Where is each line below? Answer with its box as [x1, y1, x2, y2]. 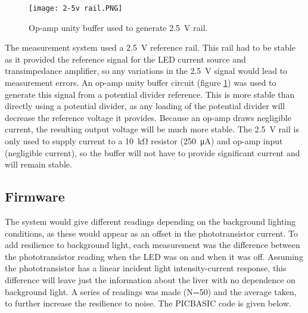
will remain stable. [5, 158, 72, 171]
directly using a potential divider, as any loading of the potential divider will [5, 100, 285, 112]
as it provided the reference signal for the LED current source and [5, 52, 246, 65]
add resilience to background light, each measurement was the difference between [5, 238, 300, 251]
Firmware [5, 187, 65, 206]
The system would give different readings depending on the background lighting [5, 215, 296, 227]
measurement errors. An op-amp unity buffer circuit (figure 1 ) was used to [5, 76, 276, 89]
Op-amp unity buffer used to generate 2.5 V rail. [29, 21, 208, 33]
